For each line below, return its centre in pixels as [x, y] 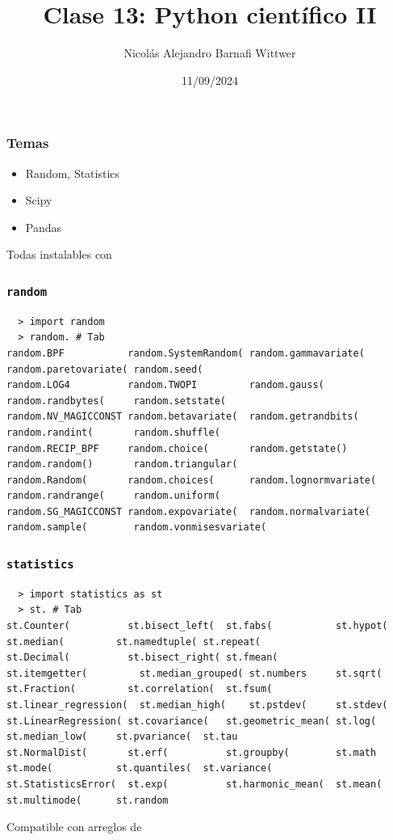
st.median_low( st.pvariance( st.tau [122, 737]
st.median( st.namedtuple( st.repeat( [134, 642]
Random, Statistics [73, 173]
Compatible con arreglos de [74, 827]
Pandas [44, 227]
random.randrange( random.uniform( [113, 496]
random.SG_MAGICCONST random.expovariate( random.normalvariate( [189, 511]
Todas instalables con [59, 254]
